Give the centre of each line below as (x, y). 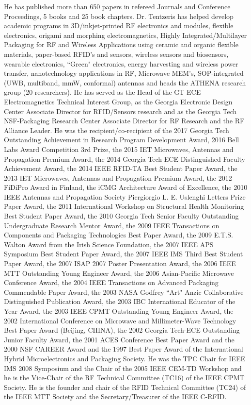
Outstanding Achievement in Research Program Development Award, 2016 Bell (122, 140)
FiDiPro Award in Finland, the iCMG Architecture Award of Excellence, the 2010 (126, 187)
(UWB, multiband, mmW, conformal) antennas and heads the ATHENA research (125, 82)
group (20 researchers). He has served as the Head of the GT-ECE (102, 92)
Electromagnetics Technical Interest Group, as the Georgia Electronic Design (118, 101)
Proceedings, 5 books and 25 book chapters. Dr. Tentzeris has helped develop (119, 16)
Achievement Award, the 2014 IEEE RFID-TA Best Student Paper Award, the (121, 168)
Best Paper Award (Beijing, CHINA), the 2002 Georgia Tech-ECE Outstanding (122, 330)
